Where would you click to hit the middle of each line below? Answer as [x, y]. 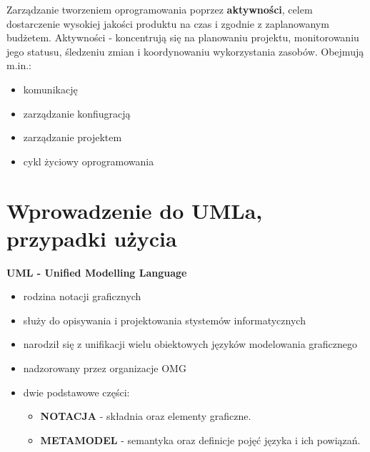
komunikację [50, 89]
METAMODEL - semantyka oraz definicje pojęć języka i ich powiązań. [200, 440]
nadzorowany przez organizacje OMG [105, 368]
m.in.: [19, 65]
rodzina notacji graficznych [82, 296]
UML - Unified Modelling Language [97, 272]
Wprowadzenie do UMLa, [135, 210]
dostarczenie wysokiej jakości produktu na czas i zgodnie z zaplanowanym [168, 23]
